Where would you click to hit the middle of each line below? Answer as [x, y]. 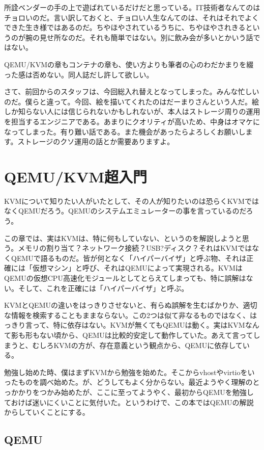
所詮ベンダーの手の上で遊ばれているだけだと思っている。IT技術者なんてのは [132, 7]
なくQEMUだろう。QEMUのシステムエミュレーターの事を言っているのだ [125, 211]
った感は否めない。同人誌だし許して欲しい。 [79, 74]
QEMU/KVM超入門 [76, 176]
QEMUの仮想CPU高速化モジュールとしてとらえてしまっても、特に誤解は [125, 278]
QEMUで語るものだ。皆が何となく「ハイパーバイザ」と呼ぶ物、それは [129, 258]
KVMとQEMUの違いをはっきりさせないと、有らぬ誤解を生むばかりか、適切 [131, 305]
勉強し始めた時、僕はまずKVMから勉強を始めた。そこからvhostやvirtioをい [129, 372]
